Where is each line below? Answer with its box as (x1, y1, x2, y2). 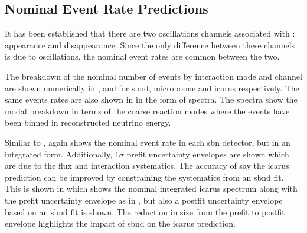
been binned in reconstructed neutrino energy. (5, 116, 171, 129)
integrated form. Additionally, (5, 147, 113, 160)
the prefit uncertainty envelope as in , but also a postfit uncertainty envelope (5, 193, 283, 206)
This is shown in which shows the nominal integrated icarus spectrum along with (5, 182, 298, 195)
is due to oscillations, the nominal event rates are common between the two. (5, 50, 280, 63)
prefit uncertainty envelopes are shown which (126, 147, 289, 160)
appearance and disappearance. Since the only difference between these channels (5, 38, 295, 51)
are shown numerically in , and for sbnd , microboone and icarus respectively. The (5, 81, 299, 94)
